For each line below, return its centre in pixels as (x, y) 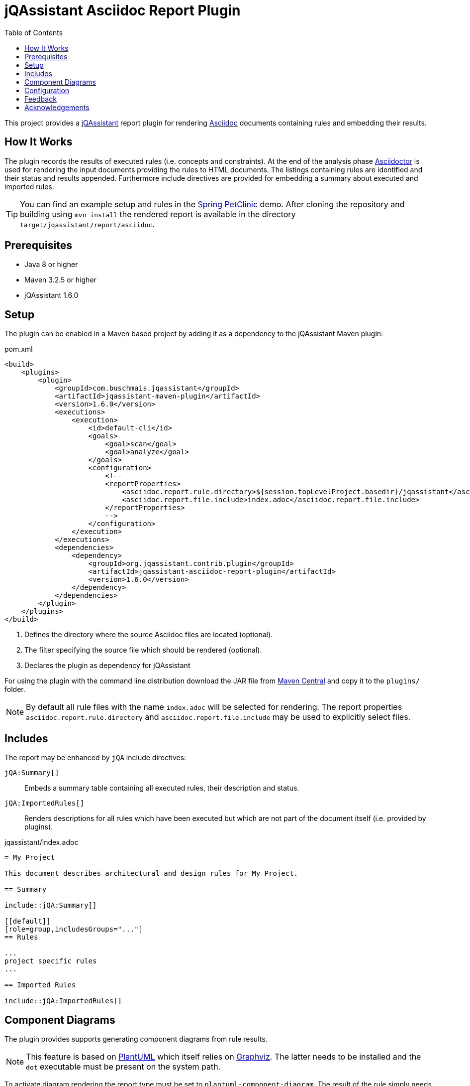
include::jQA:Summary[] (51, 905)
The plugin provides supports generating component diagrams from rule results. (136, 1039)
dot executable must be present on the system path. (123, 1066)
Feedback (41, 99)
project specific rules (51, 961)
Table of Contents (34, 32)
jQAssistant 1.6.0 (51, 295)
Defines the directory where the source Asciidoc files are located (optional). (149, 635)
